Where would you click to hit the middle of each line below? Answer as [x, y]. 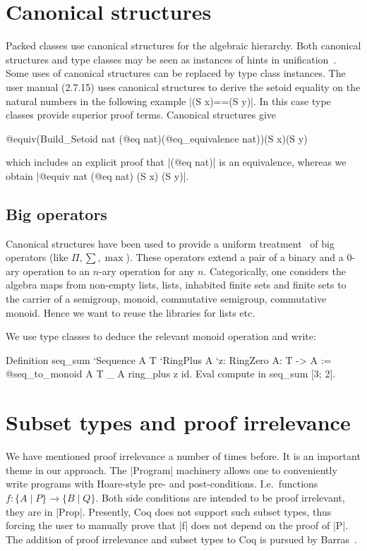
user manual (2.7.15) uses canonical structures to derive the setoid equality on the [183, 86]
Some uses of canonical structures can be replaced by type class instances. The [176, 73]
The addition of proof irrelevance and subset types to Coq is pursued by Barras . [181, 539]
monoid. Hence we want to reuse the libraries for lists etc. [131, 312]
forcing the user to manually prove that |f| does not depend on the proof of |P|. [177, 525]
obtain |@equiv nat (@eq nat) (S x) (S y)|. [97, 175]
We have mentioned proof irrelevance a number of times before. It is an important [183, 456]
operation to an [56, 271]
